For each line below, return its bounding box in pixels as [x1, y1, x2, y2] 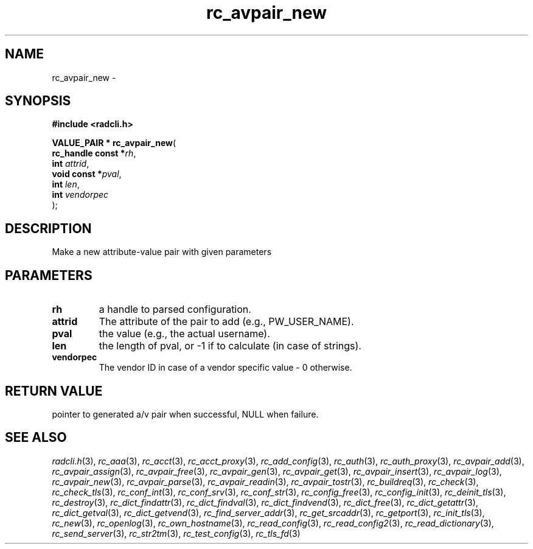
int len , [52, 179, 80, 190]
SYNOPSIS [5, 93, 71, 109]
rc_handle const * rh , [52, 148, 136, 159]
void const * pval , [52, 169, 122, 180]
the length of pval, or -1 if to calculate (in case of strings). [99, 340, 361, 352]
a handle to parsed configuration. [99, 303, 251, 316]
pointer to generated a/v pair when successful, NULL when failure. [52, 408, 319, 419]
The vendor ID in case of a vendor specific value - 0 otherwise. [99, 362, 352, 373]
